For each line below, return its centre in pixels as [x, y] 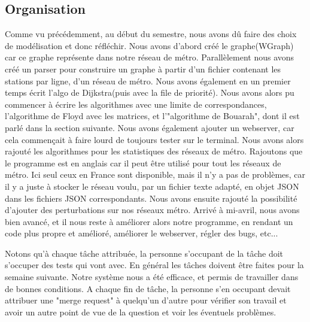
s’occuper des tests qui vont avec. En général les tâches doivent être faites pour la [154, 265]
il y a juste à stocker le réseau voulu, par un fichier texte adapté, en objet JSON [152, 186]
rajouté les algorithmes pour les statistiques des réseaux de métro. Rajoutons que [154, 151]
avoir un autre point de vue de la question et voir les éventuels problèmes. [141, 312]
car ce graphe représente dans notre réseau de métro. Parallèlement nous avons [150, 57]
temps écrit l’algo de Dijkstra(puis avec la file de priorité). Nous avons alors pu [150, 92]
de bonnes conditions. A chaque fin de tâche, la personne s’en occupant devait [148, 288]
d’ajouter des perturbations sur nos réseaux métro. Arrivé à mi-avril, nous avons [152, 210]
